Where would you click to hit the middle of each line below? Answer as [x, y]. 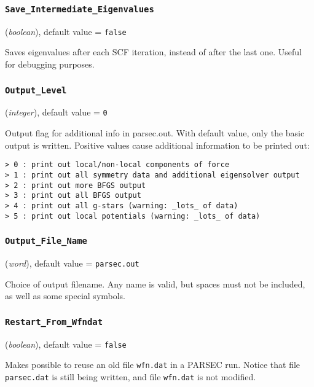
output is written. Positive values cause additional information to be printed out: [157, 145]
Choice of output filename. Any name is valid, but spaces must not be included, [155, 283]
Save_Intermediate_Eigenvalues [80, 9]
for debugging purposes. [50, 64]
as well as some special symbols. [65, 296]
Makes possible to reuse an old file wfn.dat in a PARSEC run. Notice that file [153, 365]
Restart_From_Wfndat [54, 322]
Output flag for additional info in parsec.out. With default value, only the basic [155, 133]
